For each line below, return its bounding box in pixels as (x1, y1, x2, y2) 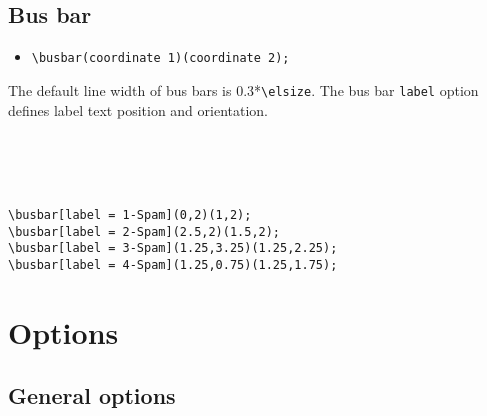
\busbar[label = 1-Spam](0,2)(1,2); (8, 207, 252, 222)
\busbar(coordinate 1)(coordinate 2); (31, 51, 290, 66)
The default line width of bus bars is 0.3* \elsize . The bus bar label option (8, 79, 479, 100)
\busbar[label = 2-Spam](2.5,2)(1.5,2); (8, 224, 281, 239)
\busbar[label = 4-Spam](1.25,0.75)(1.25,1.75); (8, 257, 338, 272)
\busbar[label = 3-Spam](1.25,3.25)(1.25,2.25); (8, 241, 338, 256)
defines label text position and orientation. (8, 99, 269, 120)
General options (8, 380, 176, 411)
